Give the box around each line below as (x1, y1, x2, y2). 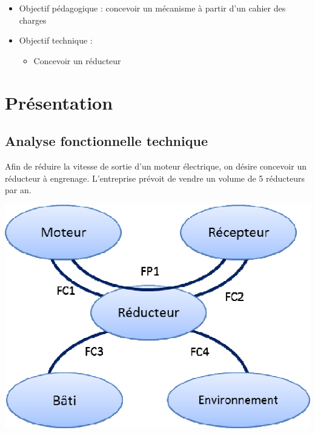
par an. (5, 183, 31, 196)
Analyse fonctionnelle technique (5, 131, 208, 150)
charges (19, 13, 47, 26)
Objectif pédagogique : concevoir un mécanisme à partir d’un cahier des (19, 2, 286, 14)
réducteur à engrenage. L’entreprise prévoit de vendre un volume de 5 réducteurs (5, 171, 305, 184)
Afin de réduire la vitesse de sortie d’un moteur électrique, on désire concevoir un (5, 159, 307, 172)
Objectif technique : (19, 34, 93, 47)
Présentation (5, 90, 113, 114)
